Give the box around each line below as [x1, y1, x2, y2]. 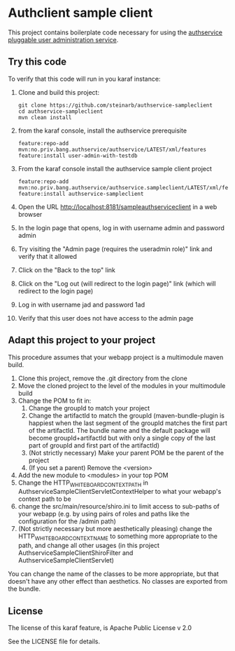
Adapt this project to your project [8, 335, 156, 347]
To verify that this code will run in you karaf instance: [8, 74, 161, 83]
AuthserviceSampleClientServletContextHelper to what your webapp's [17, 488, 222, 496]
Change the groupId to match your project [28, 403, 150, 412]
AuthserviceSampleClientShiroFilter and [17, 549, 134, 557]
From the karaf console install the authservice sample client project [17, 164, 213, 173]
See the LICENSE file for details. [8, 637, 101, 645]
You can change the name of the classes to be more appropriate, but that [8, 570, 219, 578]
